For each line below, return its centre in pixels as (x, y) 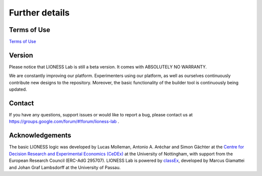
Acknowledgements (40, 136)
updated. (18, 89)
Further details (39, 13)
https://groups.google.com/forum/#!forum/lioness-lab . (64, 122)
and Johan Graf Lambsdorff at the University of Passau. (65, 167)
